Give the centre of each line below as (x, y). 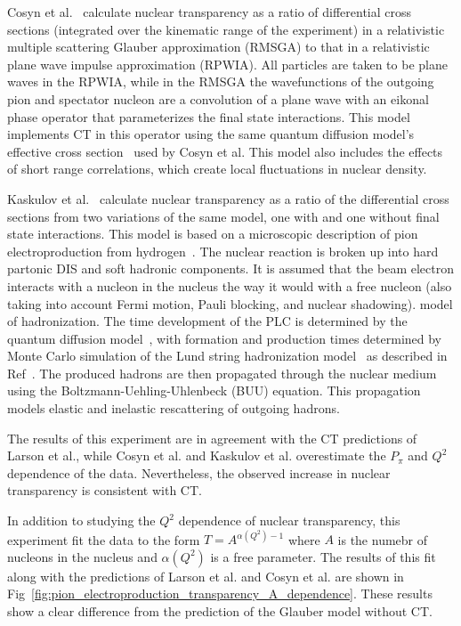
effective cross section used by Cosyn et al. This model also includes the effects (225, 151)
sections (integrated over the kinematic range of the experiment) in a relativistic (226, 29)
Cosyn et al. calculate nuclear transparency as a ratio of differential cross (210, 12)
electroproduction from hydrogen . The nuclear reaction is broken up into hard (223, 251)
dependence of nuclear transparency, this (289, 520)
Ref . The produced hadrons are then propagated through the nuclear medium (222, 373)
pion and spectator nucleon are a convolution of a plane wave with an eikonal (218, 98)
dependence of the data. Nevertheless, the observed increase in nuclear (199, 472)
